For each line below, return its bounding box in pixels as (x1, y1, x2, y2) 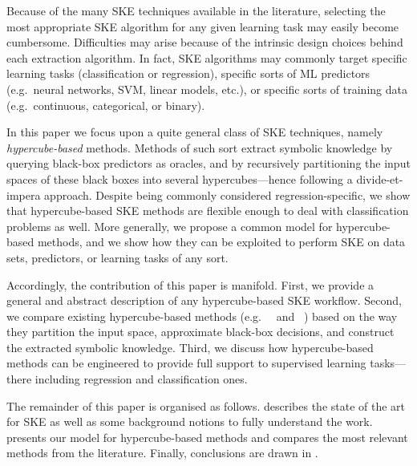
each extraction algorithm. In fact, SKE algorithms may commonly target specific (6, 49, 407, 66)
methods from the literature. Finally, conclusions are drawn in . (6, 444, 318, 461)
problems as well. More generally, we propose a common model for (6, 217, 333, 234)
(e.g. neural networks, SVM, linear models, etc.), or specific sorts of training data (6, 80, 407, 97)
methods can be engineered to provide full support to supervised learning (6, 355, 366, 371)
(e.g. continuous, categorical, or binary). (6, 96, 205, 113)
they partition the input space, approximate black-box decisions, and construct (6, 323, 395, 340)
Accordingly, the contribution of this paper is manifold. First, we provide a (6, 276, 374, 293)
